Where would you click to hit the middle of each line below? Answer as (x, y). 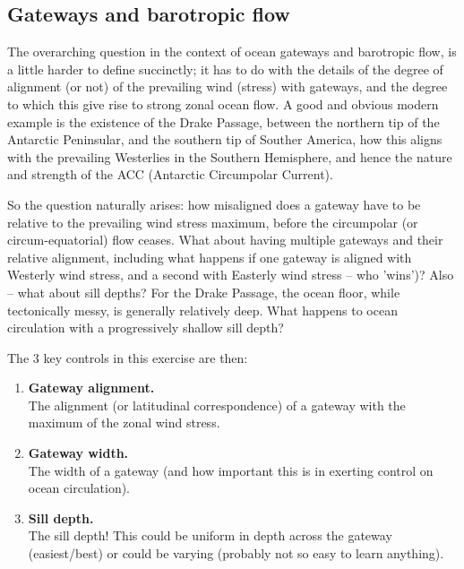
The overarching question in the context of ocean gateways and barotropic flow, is (232, 52)
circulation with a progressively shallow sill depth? (146, 328)
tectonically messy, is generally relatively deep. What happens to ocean (202, 310)
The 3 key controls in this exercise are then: (128, 357)
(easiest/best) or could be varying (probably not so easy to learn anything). (236, 553)
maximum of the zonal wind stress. (124, 422)
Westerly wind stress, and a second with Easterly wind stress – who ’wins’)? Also (231, 275)
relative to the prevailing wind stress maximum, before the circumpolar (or (213, 222)
